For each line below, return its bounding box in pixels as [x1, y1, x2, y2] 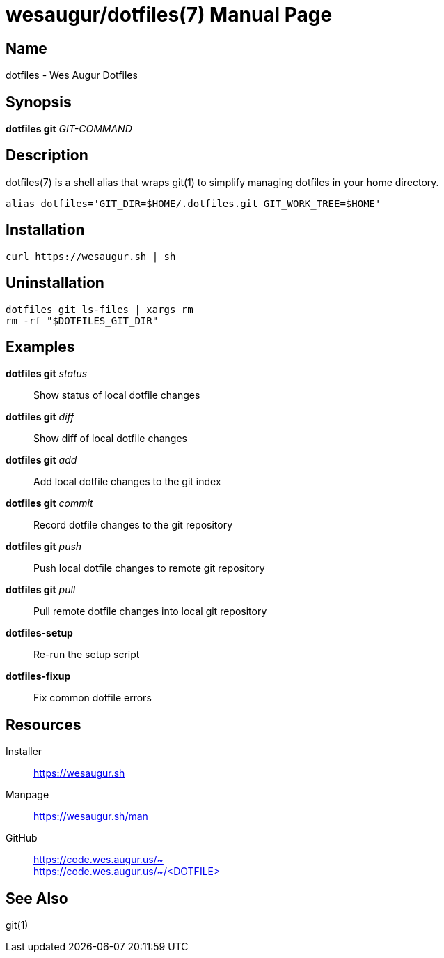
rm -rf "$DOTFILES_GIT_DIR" [6, 314, 159, 326]
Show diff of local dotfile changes [33, 432, 187, 445]
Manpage [6, 789, 49, 801]
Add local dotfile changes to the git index [33, 476, 221, 488]
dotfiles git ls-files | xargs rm [6, 303, 193, 315]
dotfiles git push [6, 540, 82, 553]
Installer [6, 745, 42, 758]
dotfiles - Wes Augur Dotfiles [6, 69, 138, 82]
